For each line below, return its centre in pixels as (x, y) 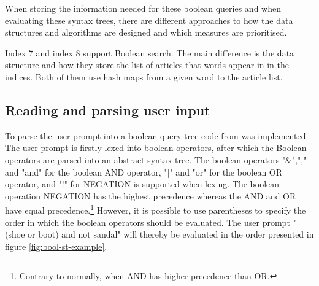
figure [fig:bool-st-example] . (56, 246)
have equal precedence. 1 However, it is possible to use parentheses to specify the (156, 209)
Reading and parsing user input (108, 110)
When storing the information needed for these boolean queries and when (143, 8)
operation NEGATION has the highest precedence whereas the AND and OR (151, 195)
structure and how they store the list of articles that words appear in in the (147, 65)
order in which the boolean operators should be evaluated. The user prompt (148, 222)
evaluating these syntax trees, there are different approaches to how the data (149, 20)
